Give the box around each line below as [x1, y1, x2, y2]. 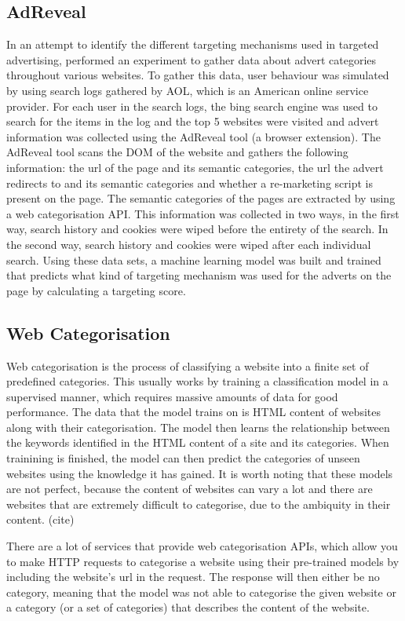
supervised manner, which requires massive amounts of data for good [6, 388, 338, 404]
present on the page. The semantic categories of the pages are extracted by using [6, 190, 396, 206]
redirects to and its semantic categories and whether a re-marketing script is [6, 174, 373, 191]
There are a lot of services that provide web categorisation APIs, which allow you [6, 538, 398, 554]
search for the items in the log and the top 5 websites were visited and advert [6, 113, 379, 130]
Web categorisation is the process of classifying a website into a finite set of [6, 357, 369, 374]
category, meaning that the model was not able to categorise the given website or [6, 583, 396, 600]
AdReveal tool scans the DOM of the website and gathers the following [6, 144, 348, 160]
